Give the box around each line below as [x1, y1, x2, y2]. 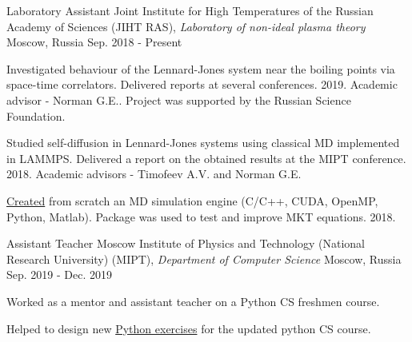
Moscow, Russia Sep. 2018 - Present [6, 34, 182, 50]
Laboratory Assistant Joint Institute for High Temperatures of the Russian [6, 2, 374, 18]
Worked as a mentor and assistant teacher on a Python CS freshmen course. [6, 292, 380, 309]
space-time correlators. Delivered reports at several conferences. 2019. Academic [6, 76, 398, 93]
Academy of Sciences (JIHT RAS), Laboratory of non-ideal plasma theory [6, 18, 366, 34]
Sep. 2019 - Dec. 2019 [6, 266, 113, 283]
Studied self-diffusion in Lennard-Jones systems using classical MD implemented [6, 134, 400, 151]
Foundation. [6, 107, 66, 124]
